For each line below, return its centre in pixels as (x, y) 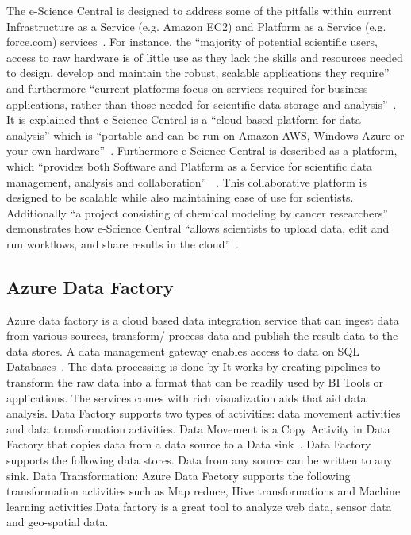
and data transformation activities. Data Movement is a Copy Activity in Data (198, 428)
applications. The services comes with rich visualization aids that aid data (186, 397)
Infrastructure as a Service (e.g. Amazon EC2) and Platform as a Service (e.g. (196, 26)
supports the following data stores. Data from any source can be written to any (200, 460)
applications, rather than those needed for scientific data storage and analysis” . (202, 104)
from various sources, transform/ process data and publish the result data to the (202, 335)
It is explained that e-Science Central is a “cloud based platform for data (184, 119)
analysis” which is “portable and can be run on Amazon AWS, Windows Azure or (205, 135)
